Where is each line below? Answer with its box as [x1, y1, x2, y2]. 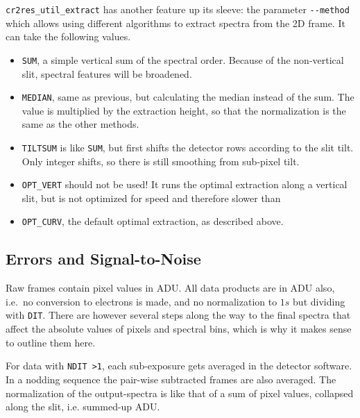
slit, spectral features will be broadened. [22, 66, 192, 81]
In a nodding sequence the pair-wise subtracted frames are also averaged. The [6, 371, 336, 386]
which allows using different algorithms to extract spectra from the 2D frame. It [6, 15, 345, 30]
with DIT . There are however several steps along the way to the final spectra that [6, 308, 351, 322]
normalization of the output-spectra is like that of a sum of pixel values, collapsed [6, 385, 354, 400]
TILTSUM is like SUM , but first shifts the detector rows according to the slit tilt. [22, 140, 354, 154]
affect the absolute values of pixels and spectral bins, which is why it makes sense [6, 321, 352, 336]
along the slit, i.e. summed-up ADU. [6, 399, 160, 414]
